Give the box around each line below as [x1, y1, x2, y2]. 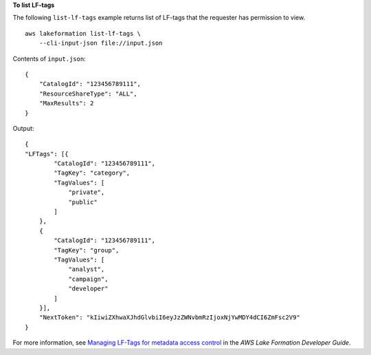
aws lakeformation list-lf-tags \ [25, 30, 141, 37]
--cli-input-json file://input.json [38, 39, 163, 47]
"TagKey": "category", [54, 169, 131, 177]
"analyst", [68, 266, 105, 273]
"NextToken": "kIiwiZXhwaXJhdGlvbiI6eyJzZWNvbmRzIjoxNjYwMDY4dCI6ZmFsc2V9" [38, 314, 300, 321]
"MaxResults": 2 [38, 100, 94, 107]
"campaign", [68, 275, 109, 283]
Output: [12, 124, 34, 132]
